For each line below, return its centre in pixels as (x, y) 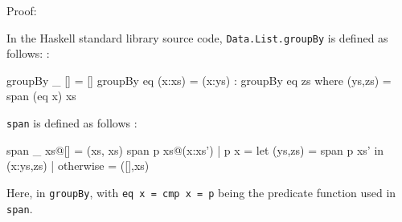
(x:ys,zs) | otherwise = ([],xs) (78, 165)
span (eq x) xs (41, 96)
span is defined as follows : (72, 123)
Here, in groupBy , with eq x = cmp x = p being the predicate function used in (201, 192)
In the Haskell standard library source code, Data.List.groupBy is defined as (197, 37)
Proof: (22, 10)
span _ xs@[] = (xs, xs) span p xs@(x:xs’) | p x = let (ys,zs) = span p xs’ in (195, 149)
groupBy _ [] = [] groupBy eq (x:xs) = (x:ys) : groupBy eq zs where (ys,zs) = (199, 80)
